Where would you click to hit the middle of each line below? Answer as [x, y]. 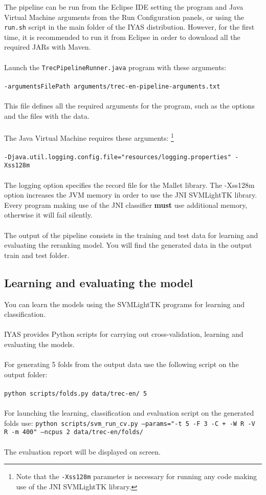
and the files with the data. [47, 115]
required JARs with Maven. [48, 47]
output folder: [26, 374]
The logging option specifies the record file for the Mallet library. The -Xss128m [129, 185]
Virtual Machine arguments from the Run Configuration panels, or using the [124, 17]
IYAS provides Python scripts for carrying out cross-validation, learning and [124, 334]
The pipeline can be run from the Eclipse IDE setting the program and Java [124, 7]
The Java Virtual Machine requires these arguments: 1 [89, 137]
